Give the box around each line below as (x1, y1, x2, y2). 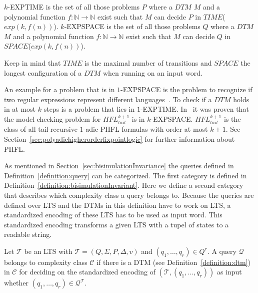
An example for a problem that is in (4, 84, 115, 95)
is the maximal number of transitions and (84, 57, 212, 68)
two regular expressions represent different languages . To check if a (4, 94, 212, 104)
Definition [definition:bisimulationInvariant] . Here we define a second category (4, 180, 243, 190)
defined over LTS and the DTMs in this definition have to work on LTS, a (4, 199, 231, 210)
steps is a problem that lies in (43, 104, 135, 114)
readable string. (4, 229, 52, 239)
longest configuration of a (4, 67, 82, 78)
